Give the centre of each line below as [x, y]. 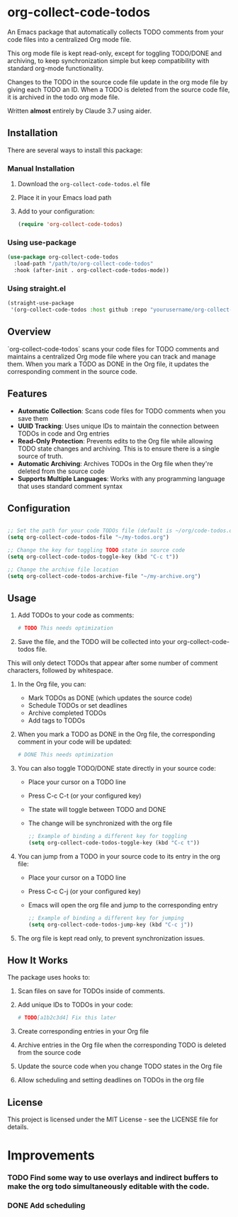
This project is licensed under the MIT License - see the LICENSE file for [113, 1119]
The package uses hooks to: [49, 978]
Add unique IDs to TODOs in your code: [75, 1005]
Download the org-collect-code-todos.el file [84, 184]
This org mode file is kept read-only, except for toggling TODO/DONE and [114, 53]
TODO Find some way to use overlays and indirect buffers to [113, 1178]
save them [33, 418]
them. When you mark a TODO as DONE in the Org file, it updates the [108, 364]
